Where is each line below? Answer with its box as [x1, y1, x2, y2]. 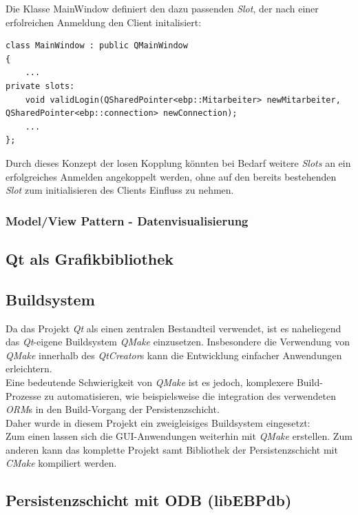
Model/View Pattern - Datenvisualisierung [6, 212, 249, 229]
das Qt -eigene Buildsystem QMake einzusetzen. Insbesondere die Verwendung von [6, 334, 350, 349]
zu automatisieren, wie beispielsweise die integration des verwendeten [44, 388, 336, 403]
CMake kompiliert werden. [6, 456, 117, 470]
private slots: [6, 81, 75, 91]
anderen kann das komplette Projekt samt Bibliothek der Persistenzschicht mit [6, 442, 338, 456]
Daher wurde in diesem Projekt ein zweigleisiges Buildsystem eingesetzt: [6, 415, 310, 430]
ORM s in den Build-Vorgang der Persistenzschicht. [6, 402, 220, 416]
